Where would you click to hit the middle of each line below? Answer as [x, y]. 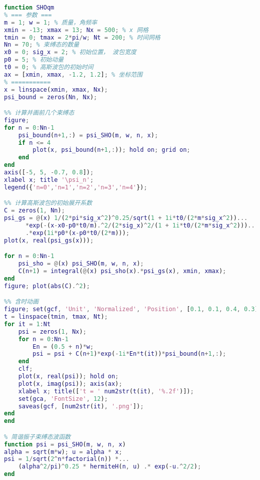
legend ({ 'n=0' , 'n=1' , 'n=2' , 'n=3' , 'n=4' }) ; [76, 187]
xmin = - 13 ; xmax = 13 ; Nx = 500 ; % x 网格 [76, 30]
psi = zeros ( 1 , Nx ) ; [52, 331]
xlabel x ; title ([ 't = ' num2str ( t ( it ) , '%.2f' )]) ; [106, 391]
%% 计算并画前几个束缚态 [39, 113]
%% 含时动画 [21, 302]
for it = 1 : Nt [27, 324]
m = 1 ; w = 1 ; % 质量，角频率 [51, 22]
